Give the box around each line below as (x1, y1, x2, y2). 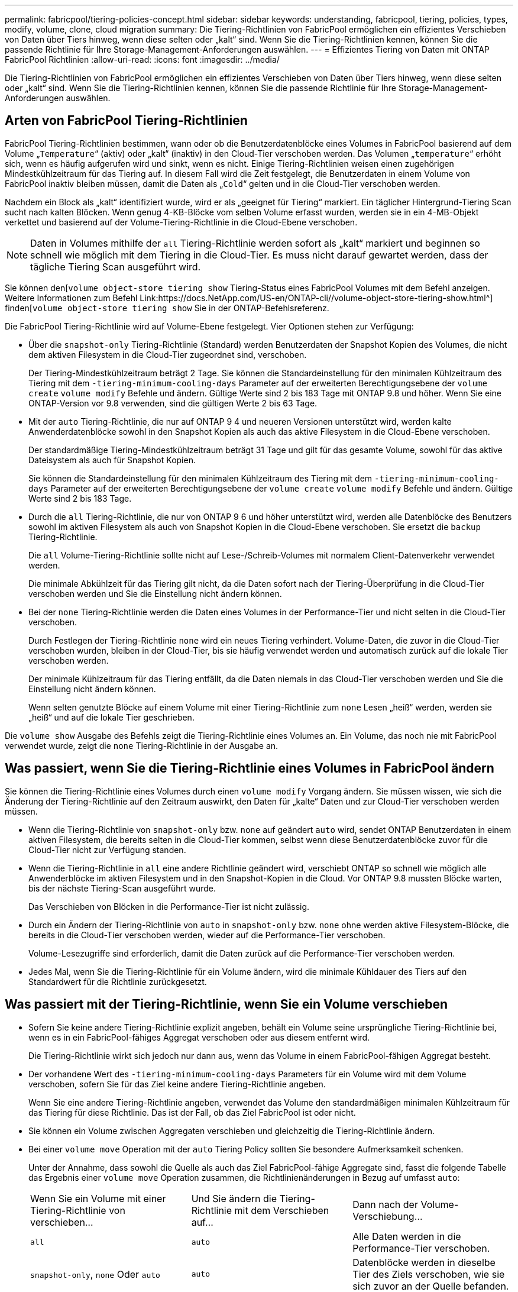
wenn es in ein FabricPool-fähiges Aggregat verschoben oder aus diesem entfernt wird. (28, 1032, 370, 1042)
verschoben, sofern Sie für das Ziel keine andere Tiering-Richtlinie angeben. (28, 1078, 326, 1089)
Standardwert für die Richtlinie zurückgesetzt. (28, 976, 207, 987)
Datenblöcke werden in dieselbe (352, 1256, 496, 1268)
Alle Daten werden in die (352, 1230, 461, 1242)
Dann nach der (352, 1198, 418, 1210)
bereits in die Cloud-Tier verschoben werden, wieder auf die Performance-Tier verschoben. (28, 929, 386, 940)
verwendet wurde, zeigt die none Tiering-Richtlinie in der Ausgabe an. (5, 740, 279, 751)
